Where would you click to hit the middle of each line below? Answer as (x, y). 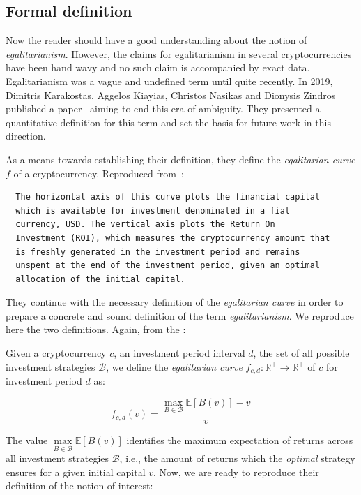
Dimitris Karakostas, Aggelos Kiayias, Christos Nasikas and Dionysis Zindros (171, 95)
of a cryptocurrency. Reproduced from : (99, 173)
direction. (26, 136)
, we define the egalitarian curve (174, 366)
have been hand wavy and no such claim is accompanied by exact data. (158, 67)
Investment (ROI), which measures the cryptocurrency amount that (173, 238)
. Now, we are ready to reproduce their (236, 472)
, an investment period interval (179, 353)
